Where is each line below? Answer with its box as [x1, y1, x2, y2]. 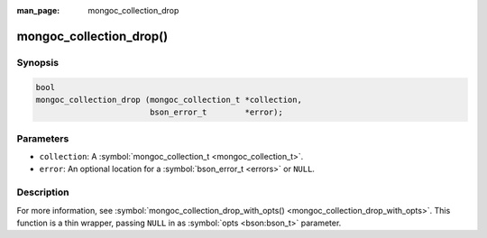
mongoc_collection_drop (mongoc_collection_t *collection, [35, 95, 302, 105]
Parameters [16, 132, 69, 144]
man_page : [16, 5, 60, 15]
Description [16, 186, 69, 198]
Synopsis [16, 56, 59, 69]
